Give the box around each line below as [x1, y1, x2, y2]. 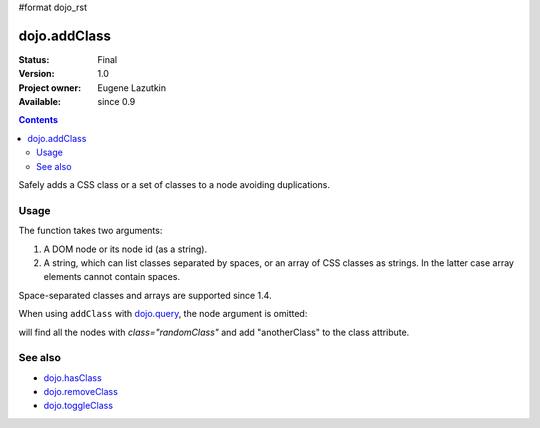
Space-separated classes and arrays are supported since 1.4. [18, 289, 272, 301]
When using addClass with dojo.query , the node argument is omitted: [18, 308, 308, 320]
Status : [18, 53, 50, 65]
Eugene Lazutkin [97, 81, 167, 94]
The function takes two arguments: [18, 225, 163, 237]
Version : [18, 68, 55, 80]
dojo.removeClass [43, 386, 119, 398]
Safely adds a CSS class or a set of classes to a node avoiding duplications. [18, 179, 330, 191]
